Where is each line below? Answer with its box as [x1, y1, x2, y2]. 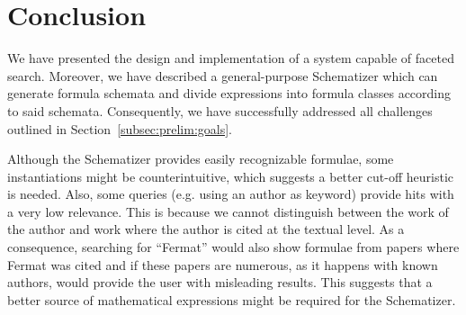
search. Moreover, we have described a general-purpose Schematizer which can [7, 66, 438, 85]
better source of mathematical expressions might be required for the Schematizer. [7, 290, 456, 309]
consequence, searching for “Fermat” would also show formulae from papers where [7, 238, 460, 256]
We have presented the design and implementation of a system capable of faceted [7, 49, 454, 67]
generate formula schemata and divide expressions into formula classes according [7, 84, 452, 103]
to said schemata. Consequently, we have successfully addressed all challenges [7, 101, 433, 120]
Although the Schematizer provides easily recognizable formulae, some [7, 149, 394, 168]
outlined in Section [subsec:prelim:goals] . [7, 119, 232, 138]
